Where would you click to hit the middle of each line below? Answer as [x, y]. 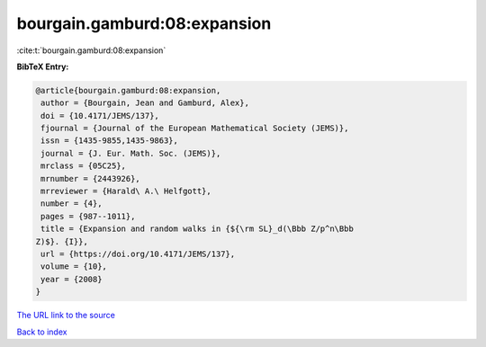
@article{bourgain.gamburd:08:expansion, [128, 90]
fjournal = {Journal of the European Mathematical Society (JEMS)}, [195, 129]
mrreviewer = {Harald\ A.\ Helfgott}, [126, 191]
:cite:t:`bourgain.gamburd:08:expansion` [91, 50]
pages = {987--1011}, [88, 216]
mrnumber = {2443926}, [91, 178]
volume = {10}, [74, 267]
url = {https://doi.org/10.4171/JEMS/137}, [138, 254]
